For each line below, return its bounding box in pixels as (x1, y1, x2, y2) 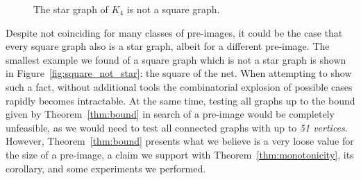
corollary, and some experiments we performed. (6, 161, 206, 175)
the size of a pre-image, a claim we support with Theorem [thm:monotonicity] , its (6, 147, 354, 161)
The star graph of (33, 2, 108, 16)
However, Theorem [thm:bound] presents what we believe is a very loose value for (6, 134, 354, 148)
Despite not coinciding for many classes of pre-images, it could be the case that (6, 25, 343, 39)
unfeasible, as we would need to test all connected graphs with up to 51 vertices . (6, 120, 348, 134)
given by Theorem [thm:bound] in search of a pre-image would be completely (6, 107, 335, 121)
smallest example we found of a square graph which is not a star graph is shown (6, 52, 346, 66)
